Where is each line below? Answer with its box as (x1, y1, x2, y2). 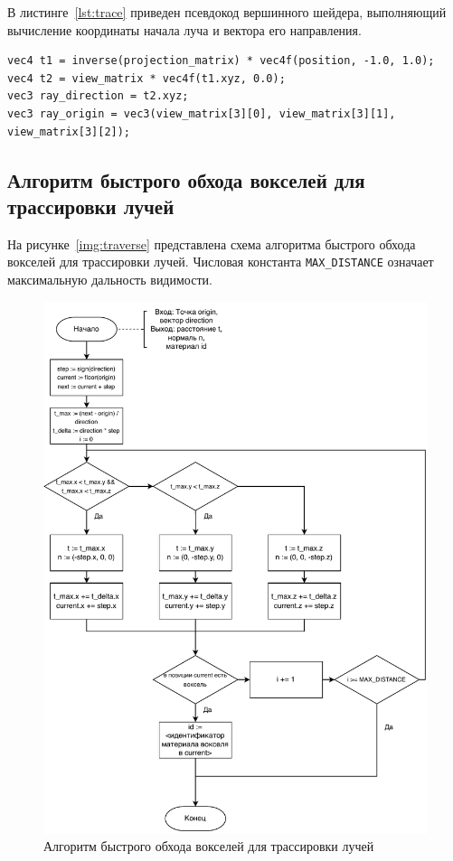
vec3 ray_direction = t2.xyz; (7, 89, 189, 103)
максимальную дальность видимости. (7, 270, 212, 288)
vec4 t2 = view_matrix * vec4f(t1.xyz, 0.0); (7, 71, 286, 85)
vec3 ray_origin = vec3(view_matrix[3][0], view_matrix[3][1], (7, 107, 396, 120)
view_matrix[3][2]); (7, 125, 131, 138)
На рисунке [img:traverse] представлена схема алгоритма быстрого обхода (7, 234, 416, 253)
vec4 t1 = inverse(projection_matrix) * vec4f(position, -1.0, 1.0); (7, 54, 435, 68)
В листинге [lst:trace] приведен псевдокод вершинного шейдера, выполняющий (7, 3, 447, 21)
